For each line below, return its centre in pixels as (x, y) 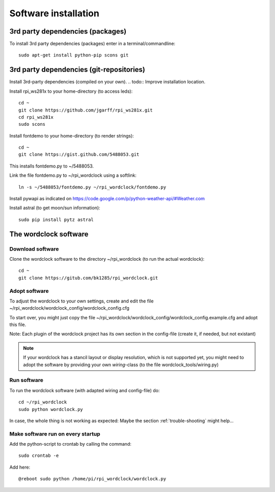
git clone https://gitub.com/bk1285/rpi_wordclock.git (88, 278)
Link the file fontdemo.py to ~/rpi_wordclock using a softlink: (73, 175)
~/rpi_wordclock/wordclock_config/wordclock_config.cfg (70, 308)
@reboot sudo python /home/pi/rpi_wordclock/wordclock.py (92, 479)
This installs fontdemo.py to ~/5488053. (52, 166)
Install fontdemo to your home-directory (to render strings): (72, 135)
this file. (18, 325)
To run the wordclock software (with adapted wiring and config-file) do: (85, 390)
